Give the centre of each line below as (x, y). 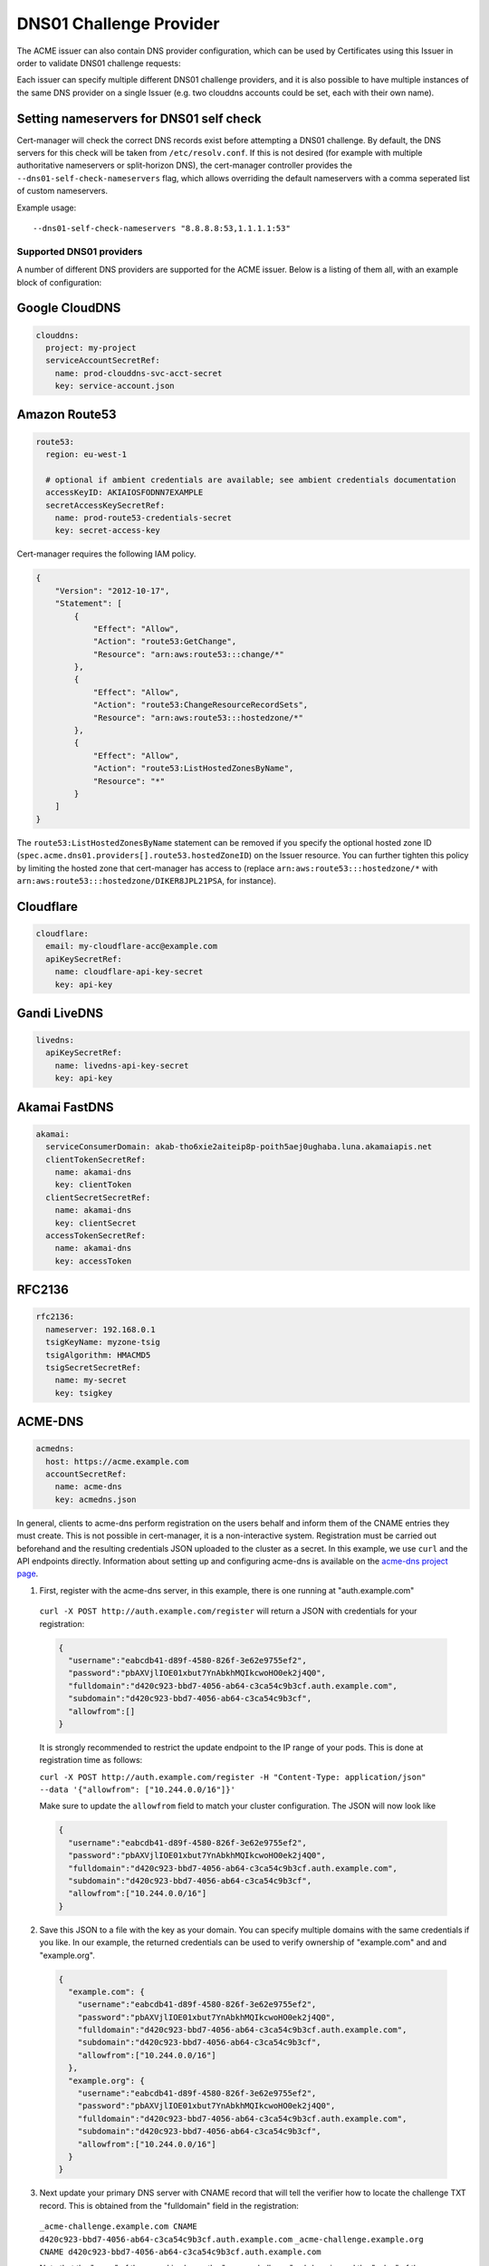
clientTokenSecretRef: (96, 1159)
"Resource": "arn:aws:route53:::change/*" (188, 654)
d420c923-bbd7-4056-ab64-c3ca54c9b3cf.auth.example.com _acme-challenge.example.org (232, 2239)
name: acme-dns (88, 1487)
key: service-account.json (115, 386)
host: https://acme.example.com (117, 1461)
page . (28, 1574)
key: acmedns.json (96, 1499)
